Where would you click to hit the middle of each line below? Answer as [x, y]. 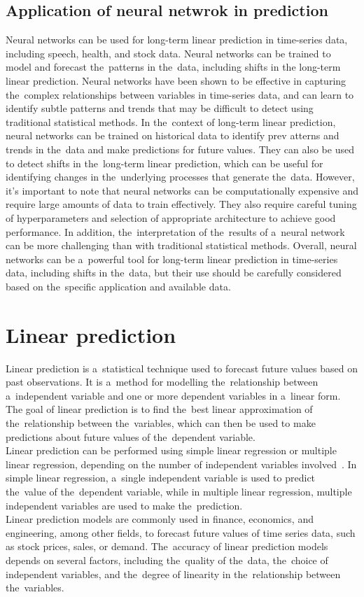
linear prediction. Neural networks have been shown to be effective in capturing [176, 80]
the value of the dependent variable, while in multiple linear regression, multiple [179, 491]
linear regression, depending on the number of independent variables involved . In [181, 464]
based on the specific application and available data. [118, 286]
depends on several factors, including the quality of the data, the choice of [167, 560]
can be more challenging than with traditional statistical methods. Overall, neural [181, 245]
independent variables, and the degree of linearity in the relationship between [173, 574]
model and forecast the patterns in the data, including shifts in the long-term [173, 67]
